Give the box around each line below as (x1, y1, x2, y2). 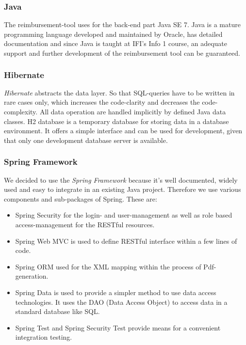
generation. (15, 271, 49, 281)
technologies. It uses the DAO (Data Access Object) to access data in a (15, 297, 228, 307)
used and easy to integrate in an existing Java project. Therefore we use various (4, 184, 241, 194)
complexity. (4, 107, 38, 116)
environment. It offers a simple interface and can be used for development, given (4, 125, 243, 136)
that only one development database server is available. (4, 135, 168, 145)
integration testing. (15, 332, 72, 342)
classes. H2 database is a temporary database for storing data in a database (4, 116, 229, 126)
